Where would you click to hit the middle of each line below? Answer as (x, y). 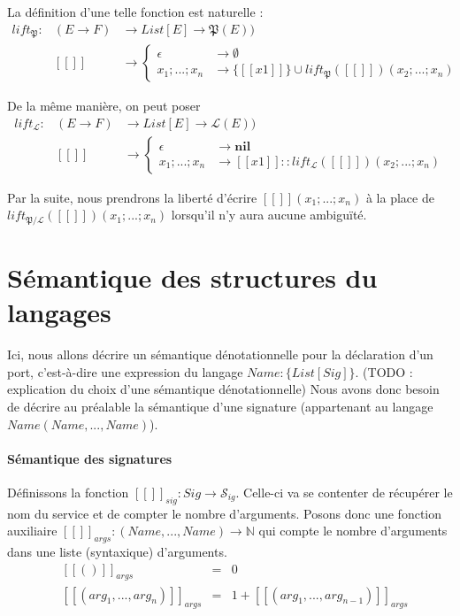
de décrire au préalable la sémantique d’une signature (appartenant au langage (220, 406)
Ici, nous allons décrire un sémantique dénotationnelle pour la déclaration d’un (220, 354)
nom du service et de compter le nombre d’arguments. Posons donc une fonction (225, 513)
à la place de (400, 197)
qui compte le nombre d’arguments (353, 531)
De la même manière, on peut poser (104, 106)
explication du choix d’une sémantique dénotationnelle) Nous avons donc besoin (223, 389)
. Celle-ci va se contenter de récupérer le (344, 492)
